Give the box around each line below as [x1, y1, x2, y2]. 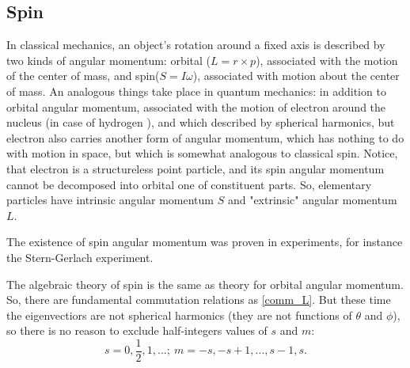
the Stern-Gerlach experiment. [6, 248, 154, 265]
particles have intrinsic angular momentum [6, 192, 214, 208]
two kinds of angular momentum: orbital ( [6, 51, 211, 68]
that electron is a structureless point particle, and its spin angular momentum [6, 160, 385, 176]
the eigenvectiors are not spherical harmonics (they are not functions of [6, 306, 352, 323]
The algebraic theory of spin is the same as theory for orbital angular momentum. [6, 275, 404, 292]
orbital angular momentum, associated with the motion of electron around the [6, 98, 386, 115]
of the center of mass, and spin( [6, 67, 160, 84]
